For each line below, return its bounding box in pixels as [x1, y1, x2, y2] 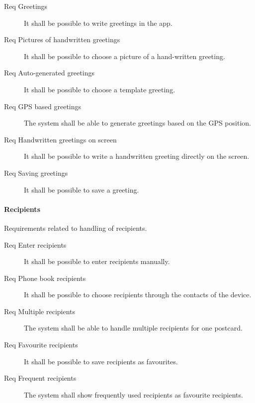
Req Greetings [4, 1, 48, 11]
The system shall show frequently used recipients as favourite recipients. [24, 389, 243, 400]
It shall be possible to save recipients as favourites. [24, 356, 178, 366]
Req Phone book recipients [4, 272, 86, 283]
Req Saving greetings [4, 167, 68, 178]
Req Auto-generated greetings [4, 67, 94, 78]
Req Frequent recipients [4, 373, 77, 383]
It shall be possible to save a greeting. [24, 184, 139, 195]
